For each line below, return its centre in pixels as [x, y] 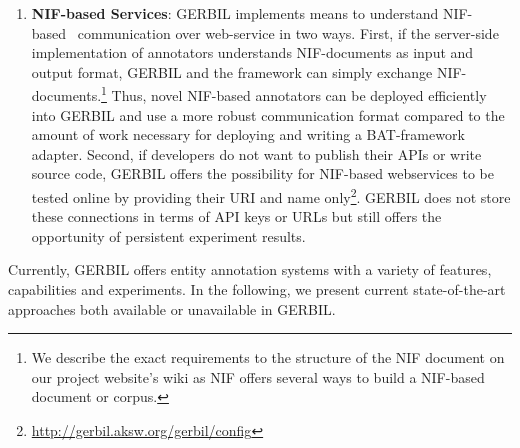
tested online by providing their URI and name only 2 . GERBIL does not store [271, 195]
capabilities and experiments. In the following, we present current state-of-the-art [257, 289]
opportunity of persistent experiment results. [168, 235]
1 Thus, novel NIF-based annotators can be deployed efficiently [294, 94]
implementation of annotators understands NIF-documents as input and [252, 52]
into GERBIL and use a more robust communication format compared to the [268, 114]
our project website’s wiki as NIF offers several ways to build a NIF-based [258, 376]
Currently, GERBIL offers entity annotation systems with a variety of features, [250, 269]
